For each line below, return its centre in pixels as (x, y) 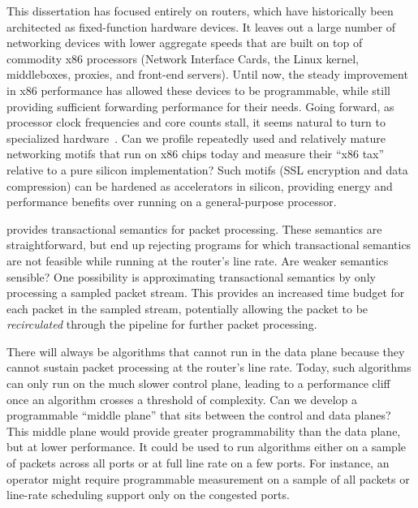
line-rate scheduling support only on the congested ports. (148, 495)
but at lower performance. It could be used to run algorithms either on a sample (207, 447)
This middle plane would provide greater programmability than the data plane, (204, 431)
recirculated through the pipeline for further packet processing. (162, 324)
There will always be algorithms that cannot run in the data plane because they (206, 351)
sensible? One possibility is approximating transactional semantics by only (191, 276)
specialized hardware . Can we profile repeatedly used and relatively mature (196, 138)
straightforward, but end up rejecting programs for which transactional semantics (209, 245)
